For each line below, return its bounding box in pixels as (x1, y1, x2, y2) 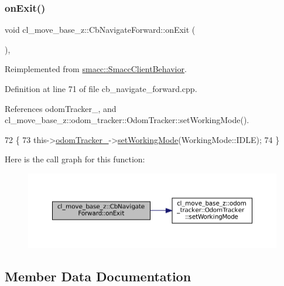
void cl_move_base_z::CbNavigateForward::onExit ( (5, 23, 196, 36)
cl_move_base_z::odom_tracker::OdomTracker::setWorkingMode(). (5, 114, 249, 126)
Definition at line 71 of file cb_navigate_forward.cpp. (5, 83, 197, 94)
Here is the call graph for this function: (5, 153, 145, 165)
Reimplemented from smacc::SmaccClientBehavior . (5, 63, 187, 75)
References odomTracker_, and (5, 102, 117, 114)
